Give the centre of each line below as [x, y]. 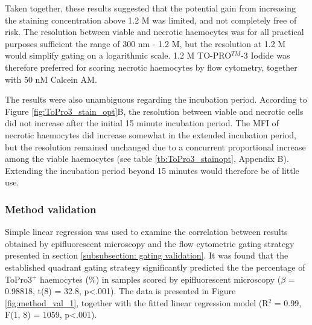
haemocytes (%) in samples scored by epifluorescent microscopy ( [161, 279]
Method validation [51, 209]
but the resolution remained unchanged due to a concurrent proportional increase [155, 146]
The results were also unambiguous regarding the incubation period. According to [156, 99]
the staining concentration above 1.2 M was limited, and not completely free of [151, 20]
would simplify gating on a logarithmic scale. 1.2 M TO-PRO [118, 55]
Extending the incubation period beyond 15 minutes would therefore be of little [152, 170]
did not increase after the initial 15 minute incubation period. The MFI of [142, 123]
